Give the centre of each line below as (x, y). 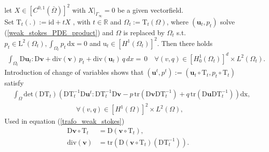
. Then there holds (185, 43)
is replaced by (144, 32)
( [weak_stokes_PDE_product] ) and (59, 32)
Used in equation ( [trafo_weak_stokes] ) (65, 121)
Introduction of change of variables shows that (74, 72)
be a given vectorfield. (150, 10)
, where (177, 21)
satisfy (14, 83)
